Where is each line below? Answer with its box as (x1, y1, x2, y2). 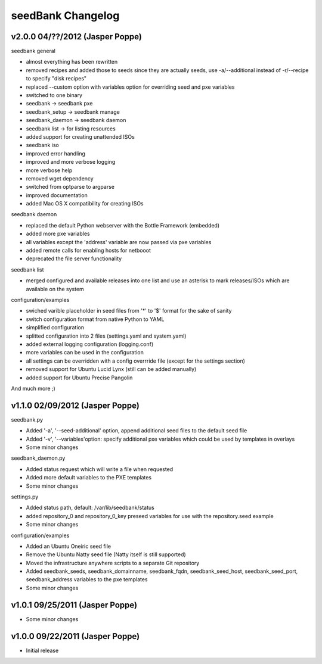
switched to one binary (26, 92, 83, 99)
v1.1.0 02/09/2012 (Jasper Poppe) (11, 400, 140, 410)
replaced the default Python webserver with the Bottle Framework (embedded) (26, 222, 220, 229)
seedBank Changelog (11, 9, 120, 22)
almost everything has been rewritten (26, 58, 118, 66)
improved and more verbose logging (26, 158, 116, 166)
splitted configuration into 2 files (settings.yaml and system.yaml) (26, 332, 187, 339)
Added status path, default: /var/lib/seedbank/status (26, 504, 154, 512)
